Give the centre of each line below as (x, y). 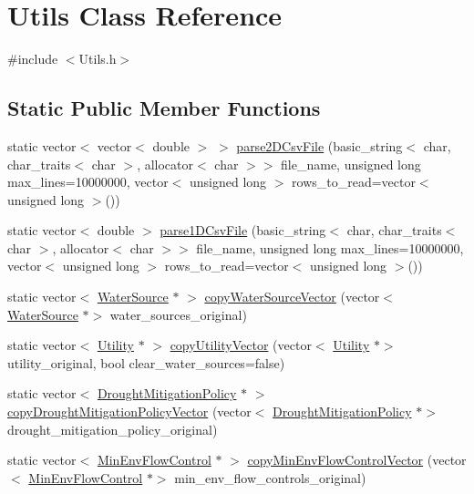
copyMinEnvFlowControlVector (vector (357, 460)
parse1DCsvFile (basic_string (243, 230)
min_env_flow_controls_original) (270, 477)
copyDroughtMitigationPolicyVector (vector (129, 412)
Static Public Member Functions (164, 108)
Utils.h (98, 59)
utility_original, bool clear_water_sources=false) (146, 362)
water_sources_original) (178, 314)
